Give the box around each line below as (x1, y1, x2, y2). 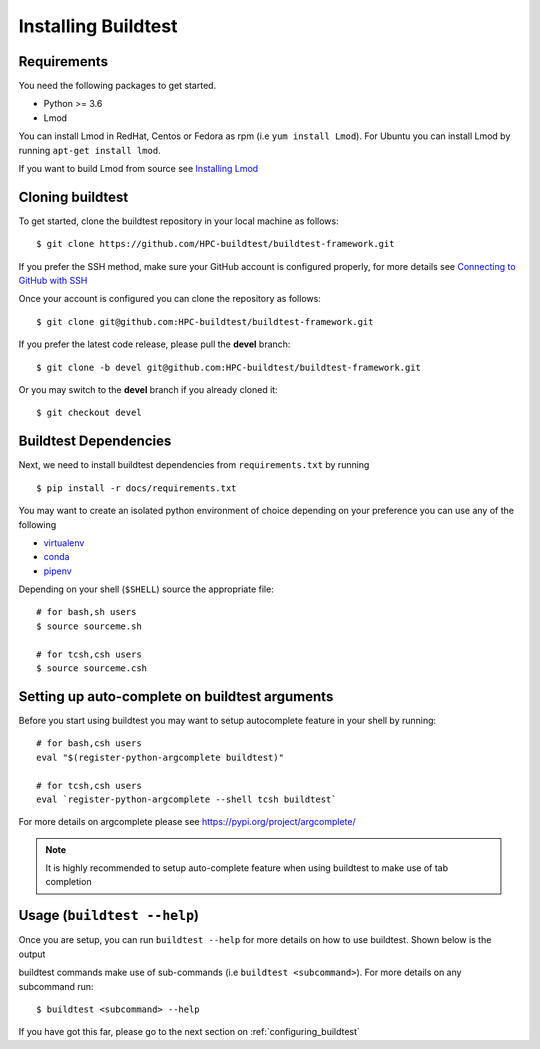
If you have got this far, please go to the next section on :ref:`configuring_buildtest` (18, 1026, 360, 1038)
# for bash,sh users (36, 606, 137, 618)
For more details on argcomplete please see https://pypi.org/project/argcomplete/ (18, 816, 356, 828)
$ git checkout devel (36, 407, 142, 419)
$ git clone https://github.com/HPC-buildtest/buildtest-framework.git (36, 238, 395, 250)
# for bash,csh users (36, 738, 142, 749)
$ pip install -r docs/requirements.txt (36, 482, 237, 494)
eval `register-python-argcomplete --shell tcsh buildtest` (36, 793, 337, 805)
